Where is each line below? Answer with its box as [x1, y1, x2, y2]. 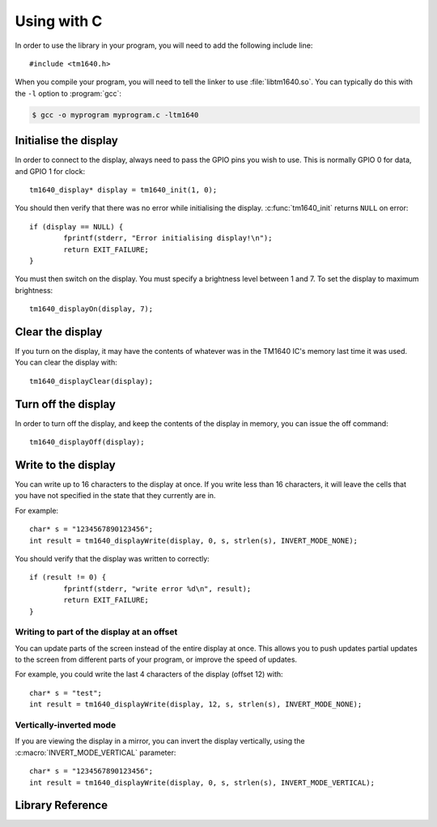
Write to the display [15, 458, 117, 471]
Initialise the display [15, 134, 119, 147]
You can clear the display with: [15, 357, 117, 368]
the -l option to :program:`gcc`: [15, 88, 121, 98]
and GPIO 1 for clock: [15, 166, 85, 176]
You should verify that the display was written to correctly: [15, 553, 210, 563]
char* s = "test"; [29, 688, 103, 697]
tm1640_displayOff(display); [29, 437, 145, 447]
